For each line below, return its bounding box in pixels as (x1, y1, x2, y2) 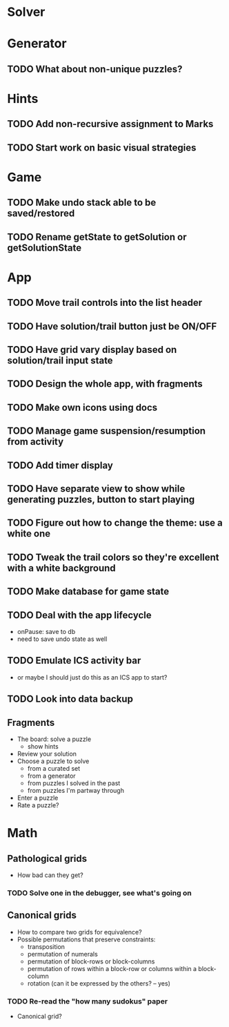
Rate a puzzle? (17, 801, 59, 809)
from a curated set (27, 765, 81, 773)
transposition (27, 942, 66, 950)
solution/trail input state (7, 355, 113, 367)
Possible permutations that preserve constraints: (17, 935, 156, 943)
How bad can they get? (17, 871, 84, 879)
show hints (27, 742, 59, 751)
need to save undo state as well (17, 635, 108, 643)
